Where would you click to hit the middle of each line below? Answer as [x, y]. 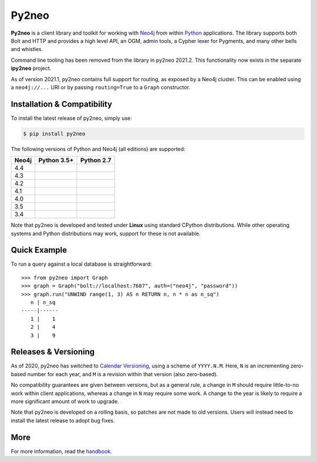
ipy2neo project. [31, 68]
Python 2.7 [96, 160]
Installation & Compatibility [62, 104]
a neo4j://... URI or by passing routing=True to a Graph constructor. [101, 87]
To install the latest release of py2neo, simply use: [71, 118]
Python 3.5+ [56, 160]
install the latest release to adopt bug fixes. [63, 420]
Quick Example [39, 250]
